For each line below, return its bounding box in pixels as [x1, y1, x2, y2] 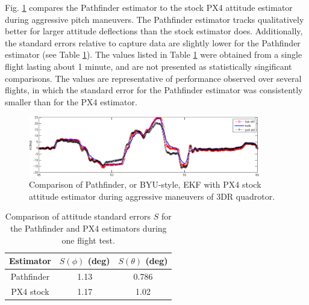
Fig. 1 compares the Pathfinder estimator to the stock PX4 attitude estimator [5, 1, 293, 13]
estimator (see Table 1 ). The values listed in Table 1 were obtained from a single [5, 48, 302, 61]
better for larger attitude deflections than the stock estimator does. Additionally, [5, 25, 303, 37]
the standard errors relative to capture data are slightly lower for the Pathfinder [5, 36, 301, 49]
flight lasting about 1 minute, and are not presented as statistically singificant [5, 60, 292, 72]
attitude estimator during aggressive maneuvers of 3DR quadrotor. [29, 189, 275, 202]
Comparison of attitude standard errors [5, 210, 151, 223]
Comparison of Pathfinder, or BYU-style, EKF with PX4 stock [29, 178, 261, 191]
